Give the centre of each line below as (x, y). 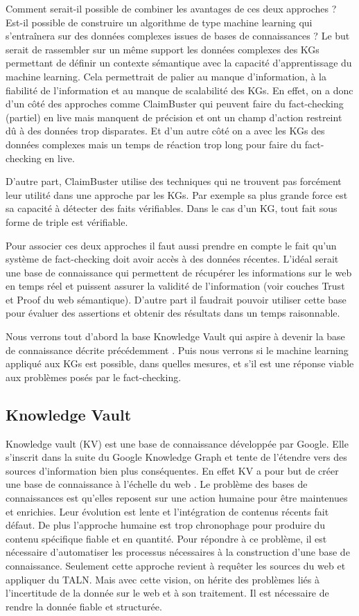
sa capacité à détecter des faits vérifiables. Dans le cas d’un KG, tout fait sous (172, 208)
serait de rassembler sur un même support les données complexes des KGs (163, 49)
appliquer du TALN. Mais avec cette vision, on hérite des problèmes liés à (163, 579)
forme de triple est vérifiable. (67, 221)
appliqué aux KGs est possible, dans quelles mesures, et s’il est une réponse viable (180, 363)
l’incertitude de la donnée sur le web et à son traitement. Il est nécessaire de (167, 593)
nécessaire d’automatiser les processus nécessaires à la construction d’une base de (178, 552)
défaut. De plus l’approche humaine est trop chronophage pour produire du (166, 525)
